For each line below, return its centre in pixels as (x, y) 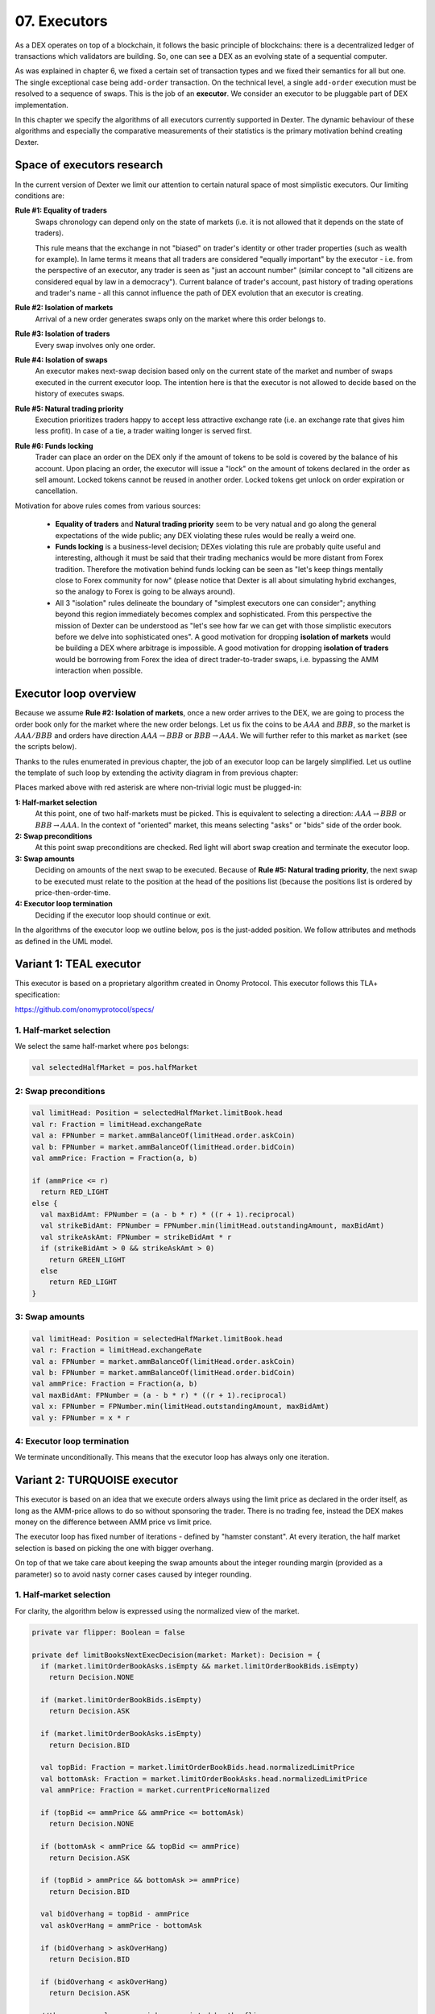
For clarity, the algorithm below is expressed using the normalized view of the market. (157, 1610)
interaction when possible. (99, 671)
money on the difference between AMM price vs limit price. (114, 1522)
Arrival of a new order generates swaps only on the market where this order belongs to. (180, 319)
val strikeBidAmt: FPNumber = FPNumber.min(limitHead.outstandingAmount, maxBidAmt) (213, 1226)
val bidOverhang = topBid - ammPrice (115, 1914)
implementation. (41, 105)
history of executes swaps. (80, 394)
